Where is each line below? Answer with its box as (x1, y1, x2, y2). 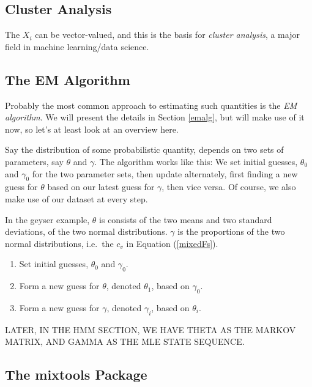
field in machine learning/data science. (5, 40, 149, 53)
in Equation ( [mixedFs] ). (126, 237, 218, 249)
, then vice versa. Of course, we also (162, 180, 296, 193)
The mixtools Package (5, 365, 147, 384)
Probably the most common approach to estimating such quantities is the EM (5, 98, 297, 111)
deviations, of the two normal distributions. (5, 225, 168, 238)
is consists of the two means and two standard (99, 213, 272, 226)
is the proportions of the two (177, 225, 285, 238)
